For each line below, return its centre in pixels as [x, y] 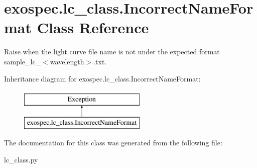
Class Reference [93, 27]
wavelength [67, 61]
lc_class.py [21, 159]
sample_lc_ [23, 61]
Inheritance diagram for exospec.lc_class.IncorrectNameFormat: [102, 78]
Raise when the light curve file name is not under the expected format [112, 52]
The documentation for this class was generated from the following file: [113, 143]
